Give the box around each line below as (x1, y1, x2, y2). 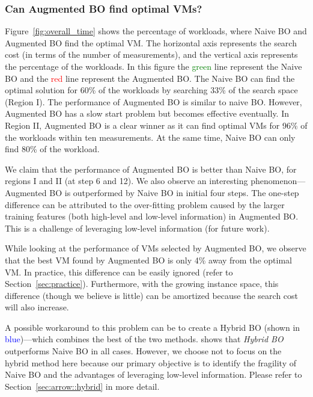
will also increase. (5, 301, 69, 313)
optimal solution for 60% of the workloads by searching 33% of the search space (5, 84, 298, 96)
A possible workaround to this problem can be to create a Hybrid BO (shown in (5, 321, 300, 333)
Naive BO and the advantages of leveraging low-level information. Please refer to (5, 368, 302, 381)
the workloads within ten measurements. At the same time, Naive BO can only (5, 131, 296, 143)
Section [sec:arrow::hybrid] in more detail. (5, 380, 160, 392)
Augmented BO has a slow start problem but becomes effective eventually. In (5, 107, 290, 120)
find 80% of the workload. (5, 143, 100, 155)
